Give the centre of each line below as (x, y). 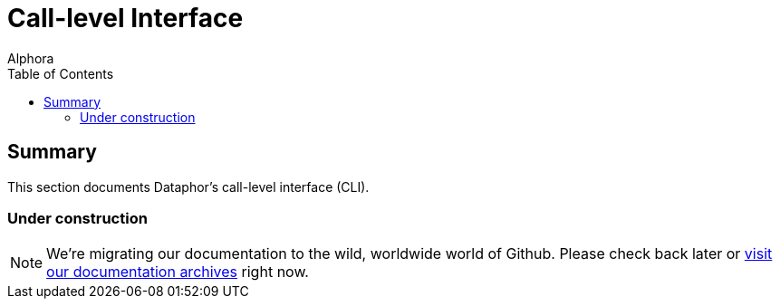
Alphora (31, 58)
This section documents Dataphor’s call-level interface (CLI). (188, 186)
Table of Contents (61, 73)
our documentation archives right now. (178, 272)
